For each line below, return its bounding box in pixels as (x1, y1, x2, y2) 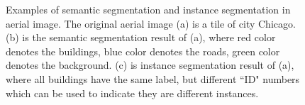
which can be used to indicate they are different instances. (6, 85, 259, 100)
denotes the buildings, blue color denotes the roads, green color (6, 43, 280, 58)
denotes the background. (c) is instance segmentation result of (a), (6, 57, 294, 72)
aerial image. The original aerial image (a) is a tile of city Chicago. (6, 16, 296, 31)
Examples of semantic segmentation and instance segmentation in (6, 2, 291, 16)
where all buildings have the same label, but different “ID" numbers (6, 71, 300, 86)
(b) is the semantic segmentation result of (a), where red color (6, 30, 276, 45)
